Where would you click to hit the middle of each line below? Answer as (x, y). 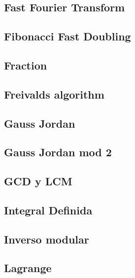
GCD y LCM (38, 181)
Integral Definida (48, 210)
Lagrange (28, 268)
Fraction (26, 65)
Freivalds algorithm (54, 94)
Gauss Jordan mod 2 (58, 152)
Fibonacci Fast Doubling (67, 36)
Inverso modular (47, 239)
